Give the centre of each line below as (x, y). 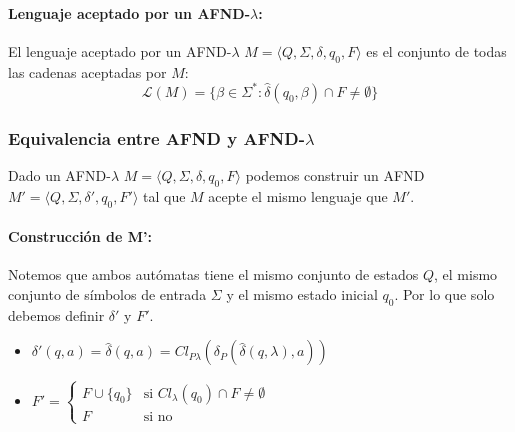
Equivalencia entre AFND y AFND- (156, 137)
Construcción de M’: (80, 236)
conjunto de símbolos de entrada (107, 293)
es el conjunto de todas (436, 50)
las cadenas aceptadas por (87, 71)
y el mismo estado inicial (302, 293)
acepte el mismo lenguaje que (298, 195)
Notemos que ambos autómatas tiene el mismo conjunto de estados (213, 274)
